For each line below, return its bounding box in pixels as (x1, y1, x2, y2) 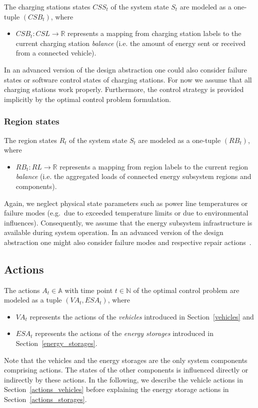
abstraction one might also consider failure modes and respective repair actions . (4, 236, 251, 247)
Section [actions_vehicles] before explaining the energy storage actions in (4, 384, 229, 394)
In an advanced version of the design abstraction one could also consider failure (4, 64, 247, 74)
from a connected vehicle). (15, 47, 96, 58)
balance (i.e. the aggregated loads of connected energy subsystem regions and (15, 171, 251, 181)
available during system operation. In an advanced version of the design (4, 227, 223, 237)
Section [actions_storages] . (4, 394, 87, 404)
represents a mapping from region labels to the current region (59, 161, 248, 171)
